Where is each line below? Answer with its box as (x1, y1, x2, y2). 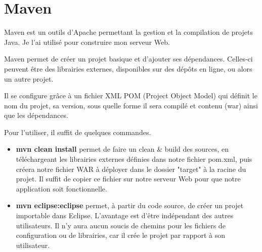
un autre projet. (4, 73, 54, 84)
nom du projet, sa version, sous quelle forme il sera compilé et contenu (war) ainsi (4, 100, 258, 110)
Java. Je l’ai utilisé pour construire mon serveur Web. (4, 36, 170, 47)
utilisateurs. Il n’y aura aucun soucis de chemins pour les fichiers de (16, 220, 226, 230)
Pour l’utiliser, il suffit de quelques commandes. (4, 127, 151, 137)
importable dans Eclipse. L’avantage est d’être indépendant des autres (16, 210, 234, 221)
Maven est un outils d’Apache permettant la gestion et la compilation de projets (4, 27, 253, 37)
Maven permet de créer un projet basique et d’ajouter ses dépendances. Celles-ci (4, 53, 253, 64)
